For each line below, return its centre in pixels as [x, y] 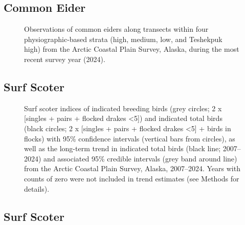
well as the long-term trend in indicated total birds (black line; [122, 148]
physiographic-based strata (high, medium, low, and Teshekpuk [123, 39]
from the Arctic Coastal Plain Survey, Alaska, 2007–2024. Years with [132, 168]
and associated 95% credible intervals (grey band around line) [140, 158]
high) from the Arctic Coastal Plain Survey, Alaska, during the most [132, 49]
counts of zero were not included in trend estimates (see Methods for [132, 178]
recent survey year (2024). [65, 59]
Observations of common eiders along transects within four [116, 29]
